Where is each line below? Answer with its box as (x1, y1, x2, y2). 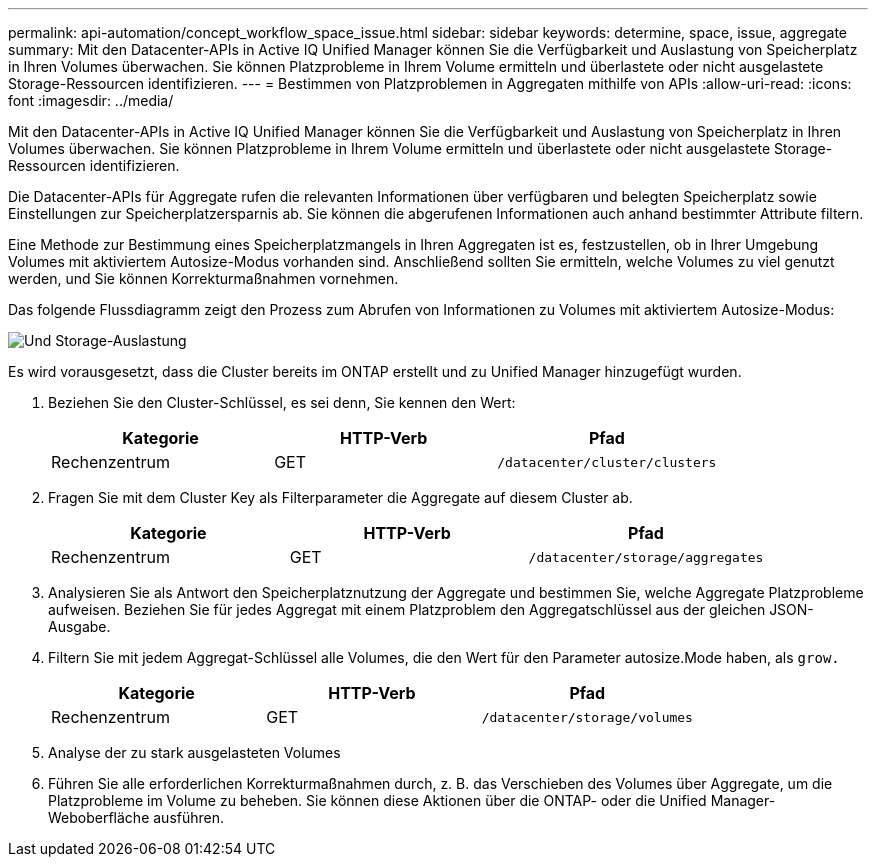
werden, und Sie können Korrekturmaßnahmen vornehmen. (8, 270, 399, 287)
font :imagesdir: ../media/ (8, 92, 174, 109)
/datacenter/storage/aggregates (528, 549, 764, 565)
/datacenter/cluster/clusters (497, 454, 717, 470)
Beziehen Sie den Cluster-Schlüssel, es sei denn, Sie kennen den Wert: (48, 394, 516, 411)
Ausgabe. (48, 618, 111, 635)
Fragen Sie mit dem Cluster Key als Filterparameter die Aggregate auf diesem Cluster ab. (48, 489, 633, 506)
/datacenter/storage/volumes (481, 709, 693, 725)
